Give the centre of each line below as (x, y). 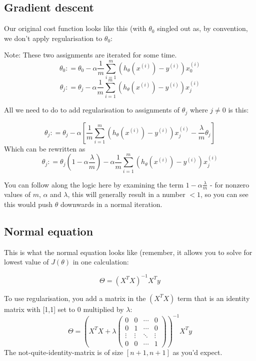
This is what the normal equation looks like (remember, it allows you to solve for (128, 252)
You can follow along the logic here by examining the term (94, 184)
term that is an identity (213, 298)
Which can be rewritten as (45, 148)
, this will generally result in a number (126, 194)
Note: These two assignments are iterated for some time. (90, 55)
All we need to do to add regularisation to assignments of (92, 110)
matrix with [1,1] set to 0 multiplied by (64, 309)
